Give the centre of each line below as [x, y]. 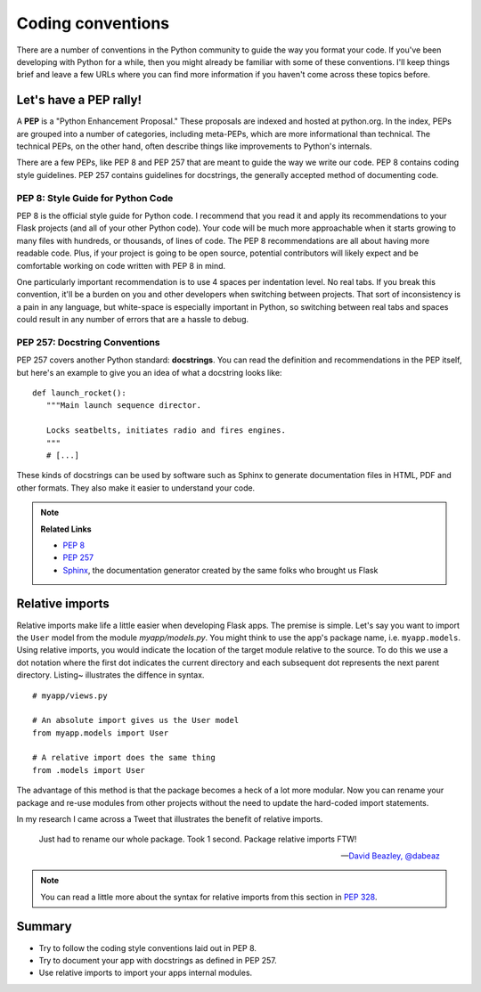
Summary [44, 927]
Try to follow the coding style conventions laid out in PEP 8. [148, 947]
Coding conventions [93, 23]
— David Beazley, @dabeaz [390, 856]
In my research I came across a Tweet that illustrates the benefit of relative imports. [170, 819]
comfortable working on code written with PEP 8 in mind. [121, 265]
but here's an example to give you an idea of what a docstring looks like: [149, 372]
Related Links [66, 529]
